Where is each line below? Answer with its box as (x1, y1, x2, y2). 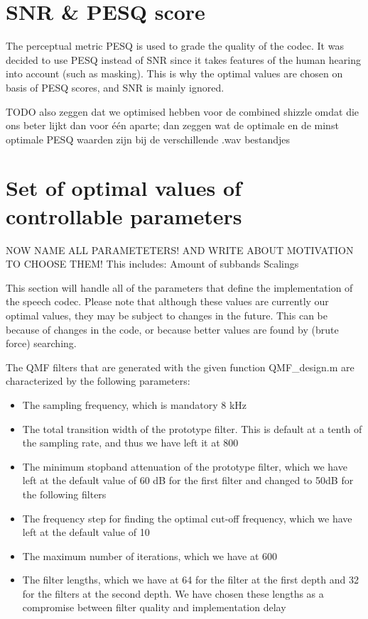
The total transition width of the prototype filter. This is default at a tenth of (22, 421, 362, 436)
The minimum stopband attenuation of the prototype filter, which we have (22, 459, 347, 473)
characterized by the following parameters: (6, 373, 190, 388)
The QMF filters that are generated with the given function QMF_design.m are (6, 359, 355, 374)
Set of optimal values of (6, 173, 242, 202)
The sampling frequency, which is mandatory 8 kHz (22, 397, 247, 412)
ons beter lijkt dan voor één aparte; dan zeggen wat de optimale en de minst (6, 118, 339, 133)
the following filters (22, 486, 107, 501)
